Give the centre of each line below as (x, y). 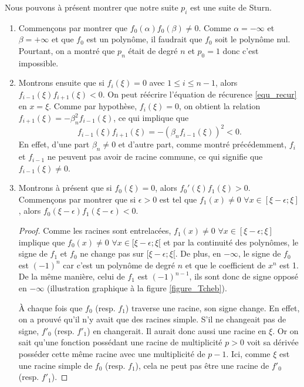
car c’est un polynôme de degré (119, 265)
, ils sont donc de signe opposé (244, 276)
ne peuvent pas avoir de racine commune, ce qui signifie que (155, 157)
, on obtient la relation (220, 106)
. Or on (286, 330)
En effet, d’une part (54, 144)
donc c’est (241, 50)
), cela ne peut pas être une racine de (202, 365)
